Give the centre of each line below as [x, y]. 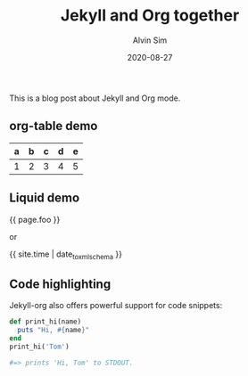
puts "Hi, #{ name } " [54, 331]
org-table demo [54, 126]
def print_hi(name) [45, 322]
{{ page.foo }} [35, 219]
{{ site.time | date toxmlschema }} [66, 255]
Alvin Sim [150, 40]
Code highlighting [60, 284]
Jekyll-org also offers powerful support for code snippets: [116, 306]
